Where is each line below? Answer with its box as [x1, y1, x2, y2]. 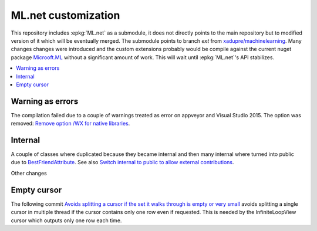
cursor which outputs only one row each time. [11, 217, 122, 224]
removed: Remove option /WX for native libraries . [11, 120, 130, 127]
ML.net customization [11, 9, 120, 22]
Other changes [11, 169, 47, 176]
